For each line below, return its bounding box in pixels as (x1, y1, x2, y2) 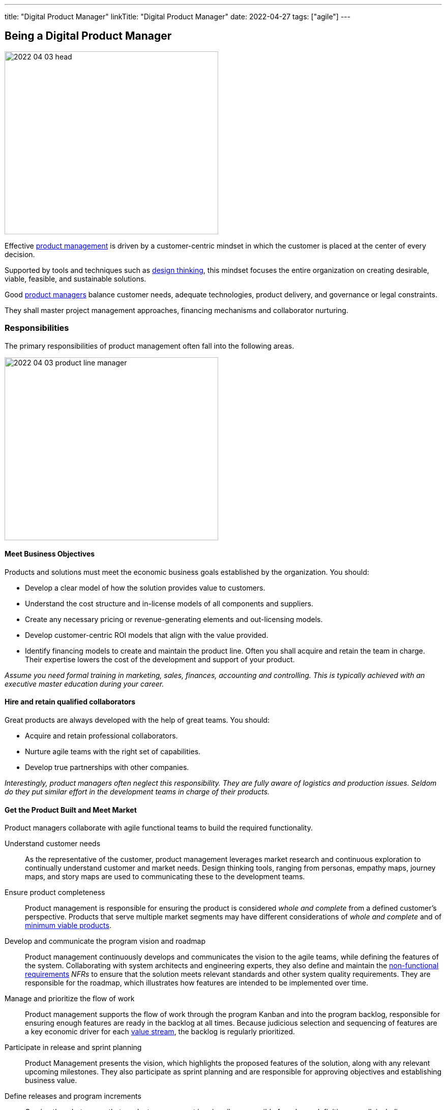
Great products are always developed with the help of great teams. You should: (5, 716, 270, 725)
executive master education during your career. (5, 679, 164, 688)
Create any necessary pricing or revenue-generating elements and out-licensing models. (25, 614, 323, 624)
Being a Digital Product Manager (5, 29, 172, 43)
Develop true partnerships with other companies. (25, 763, 189, 772)
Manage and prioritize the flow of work (5, 994, 135, 1003)
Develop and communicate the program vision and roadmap (5, 937, 205, 946)
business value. (25, 1076, 77, 1085)
